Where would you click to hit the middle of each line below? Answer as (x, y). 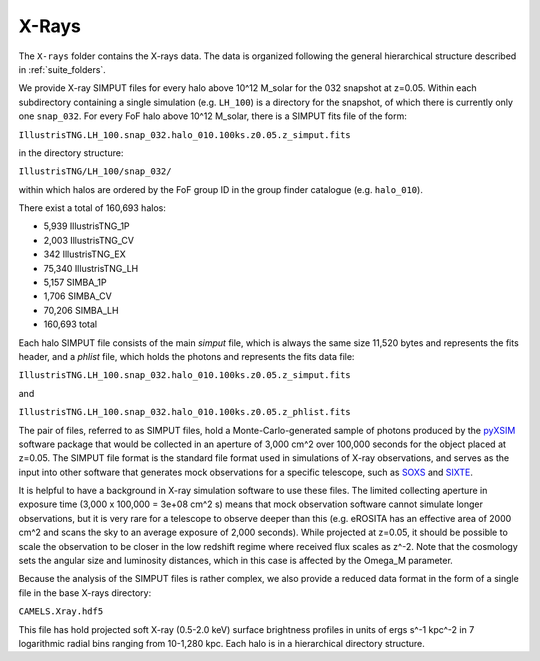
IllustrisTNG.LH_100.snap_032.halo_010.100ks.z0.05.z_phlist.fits (185, 412)
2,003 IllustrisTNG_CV (89, 240)
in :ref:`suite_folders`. (62, 69)
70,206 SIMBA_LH (81, 310)
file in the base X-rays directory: (85, 592)
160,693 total (70, 324)
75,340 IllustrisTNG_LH (91, 268)
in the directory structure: (71, 152)
